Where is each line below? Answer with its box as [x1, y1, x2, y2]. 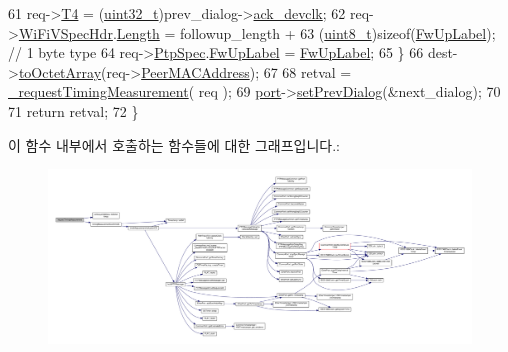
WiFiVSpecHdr [18, 22, 113, 43]
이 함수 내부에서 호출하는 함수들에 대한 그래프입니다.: [8, 134, 340, 155]
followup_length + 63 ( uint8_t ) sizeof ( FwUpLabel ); [179, 22, 496, 43]
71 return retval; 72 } [8, 100, 139, 121]
